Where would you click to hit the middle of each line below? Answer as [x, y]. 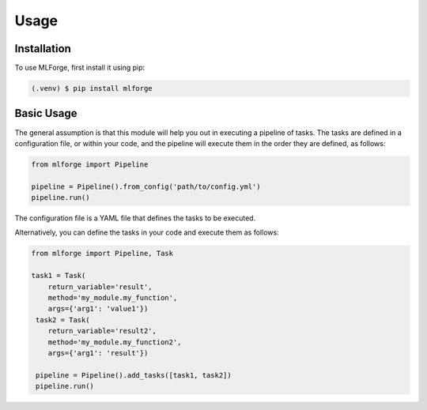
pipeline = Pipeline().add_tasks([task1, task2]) [134, 375]
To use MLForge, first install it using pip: [80, 68]
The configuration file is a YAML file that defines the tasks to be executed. [135, 218]
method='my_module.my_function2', [115, 342]
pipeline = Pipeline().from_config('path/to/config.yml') [146, 186]
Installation [43, 49]
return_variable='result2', [102, 331]
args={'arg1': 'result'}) [98, 353]
